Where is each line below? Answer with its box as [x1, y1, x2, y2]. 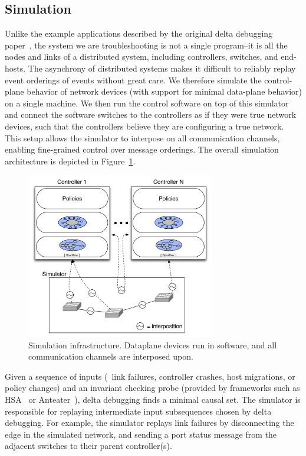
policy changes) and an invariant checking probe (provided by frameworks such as [5, 381, 300, 394]
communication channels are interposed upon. [28, 350, 193, 363]
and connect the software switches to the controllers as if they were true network [5, 108, 297, 121]
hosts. [5, 62, 26, 74]
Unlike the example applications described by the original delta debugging [5, 27, 273, 40]
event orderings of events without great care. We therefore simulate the [5, 73, 262, 86]
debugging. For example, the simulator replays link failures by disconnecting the [5, 416, 294, 429]
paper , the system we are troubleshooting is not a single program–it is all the [5, 38, 288, 51]
